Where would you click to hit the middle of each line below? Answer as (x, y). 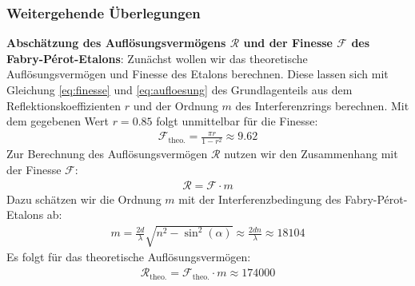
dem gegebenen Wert (58, 121)
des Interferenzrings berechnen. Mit (322, 105)
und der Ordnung (176, 105)
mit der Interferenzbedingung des (260, 199)
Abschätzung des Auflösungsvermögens (116, 43)
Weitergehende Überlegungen (104, 12)
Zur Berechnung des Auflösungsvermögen (107, 154)
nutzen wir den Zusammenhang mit (311, 154)
